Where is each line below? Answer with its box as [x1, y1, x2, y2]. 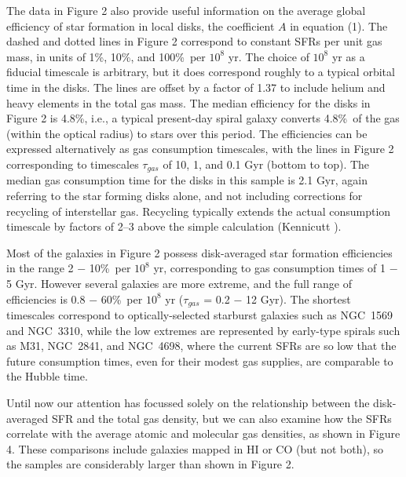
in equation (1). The [290, 17, 388, 34]
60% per [101, 290, 143, 307]
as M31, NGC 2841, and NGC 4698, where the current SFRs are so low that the [6, 337, 397, 354]
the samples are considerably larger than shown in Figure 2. [6, 456, 294, 472]
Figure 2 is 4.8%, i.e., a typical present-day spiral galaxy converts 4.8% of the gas [6, 110, 400, 126]
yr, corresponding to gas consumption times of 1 [153, 260, 386, 276]
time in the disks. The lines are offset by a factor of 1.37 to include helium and [6, 78, 386, 95]
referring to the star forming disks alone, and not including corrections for [6, 187, 363, 203]
